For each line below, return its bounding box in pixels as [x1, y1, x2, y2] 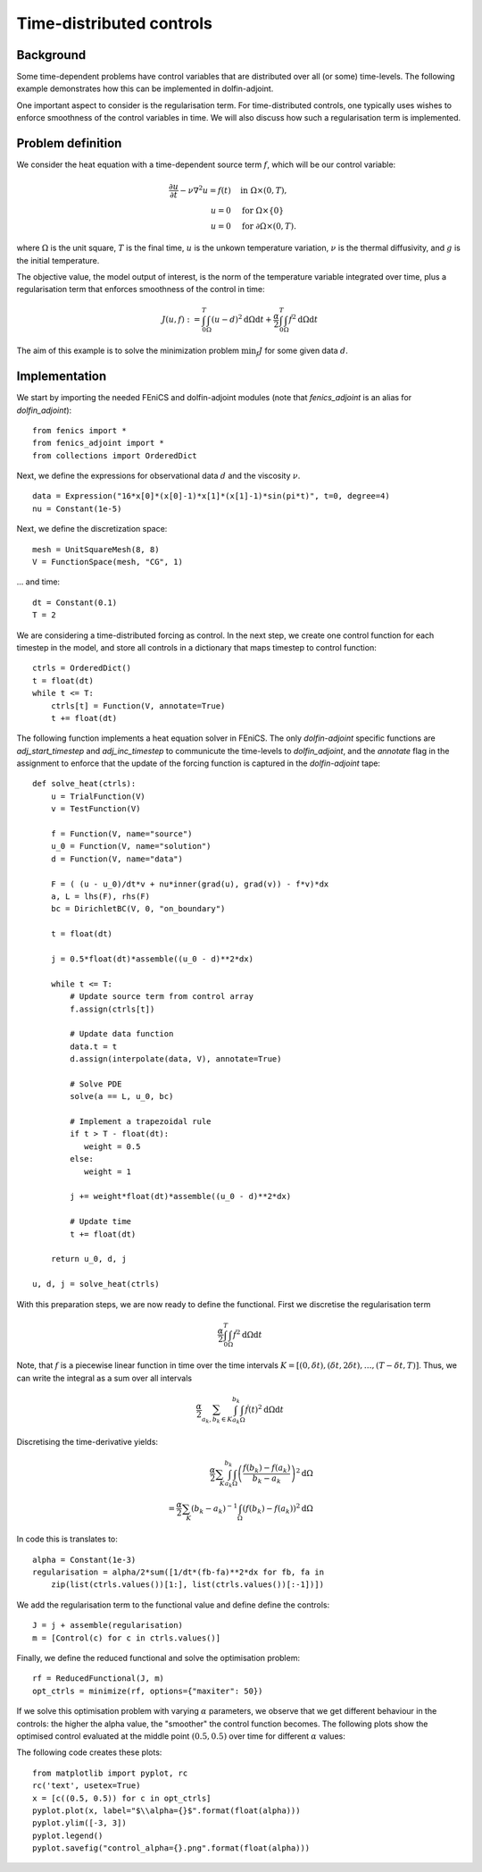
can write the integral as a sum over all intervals [16, 1373, 192, 1383]
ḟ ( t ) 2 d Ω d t [245, 1403, 285, 1415]
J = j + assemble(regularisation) [32, 1620, 183, 1631]
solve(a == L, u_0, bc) [70, 1091, 174, 1102]
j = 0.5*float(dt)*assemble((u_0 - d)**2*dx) [50, 953, 254, 964]
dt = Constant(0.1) [32, 597, 118, 608]
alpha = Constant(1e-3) [32, 1555, 137, 1565]
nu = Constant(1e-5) [32, 503, 122, 514]
